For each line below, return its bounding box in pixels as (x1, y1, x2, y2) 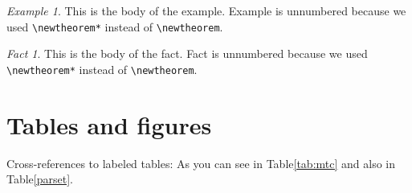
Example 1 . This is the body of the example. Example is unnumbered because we (6, 2, 406, 18)
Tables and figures (6, 108, 212, 141)
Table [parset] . (6, 170, 73, 187)
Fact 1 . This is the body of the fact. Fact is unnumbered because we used (6, 45, 368, 62)
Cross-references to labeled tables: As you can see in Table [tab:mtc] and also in (6, 154, 396, 171)
